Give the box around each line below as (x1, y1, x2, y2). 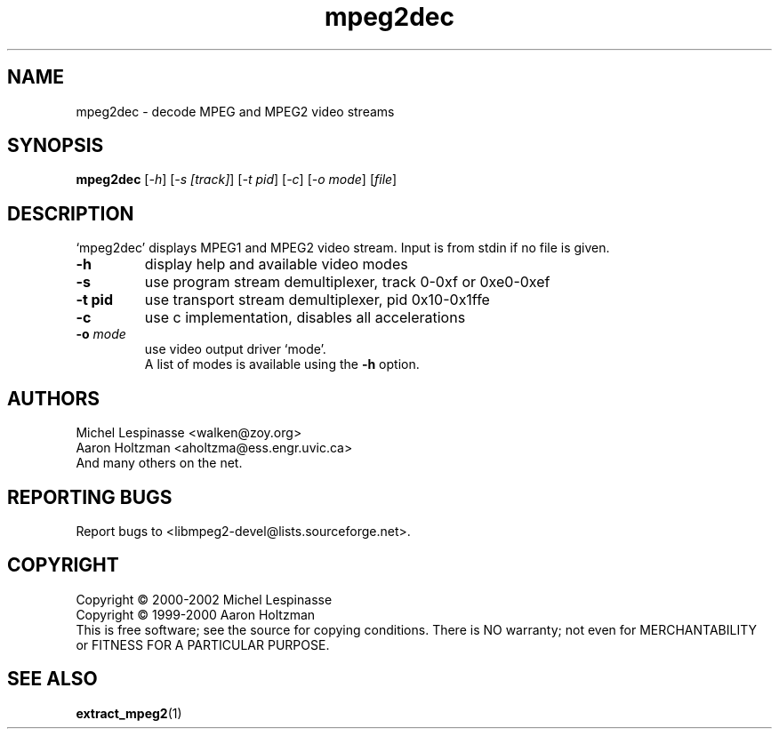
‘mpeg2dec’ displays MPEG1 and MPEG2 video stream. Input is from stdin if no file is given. (76, 240, 610, 256)
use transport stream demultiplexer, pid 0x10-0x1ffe (144, 291, 490, 309)
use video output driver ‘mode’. (144, 341, 326, 357)
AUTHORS (7, 387, 100, 410)
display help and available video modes (144, 255, 408, 274)
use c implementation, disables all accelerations (144, 308, 466, 327)
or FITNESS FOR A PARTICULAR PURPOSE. (76, 636, 330, 652)
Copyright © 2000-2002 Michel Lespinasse (76, 591, 333, 607)
